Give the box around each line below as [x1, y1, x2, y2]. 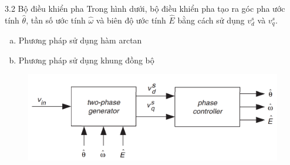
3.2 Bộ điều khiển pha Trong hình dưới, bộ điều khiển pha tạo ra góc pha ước [5, 2, 285, 14]
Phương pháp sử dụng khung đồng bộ [18, 53, 154, 66]
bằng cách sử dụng [177, 14, 245, 26]
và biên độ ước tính [96, 14, 166, 26]
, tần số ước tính [26, 14, 86, 26]
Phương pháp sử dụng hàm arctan [18, 34, 142, 46]
